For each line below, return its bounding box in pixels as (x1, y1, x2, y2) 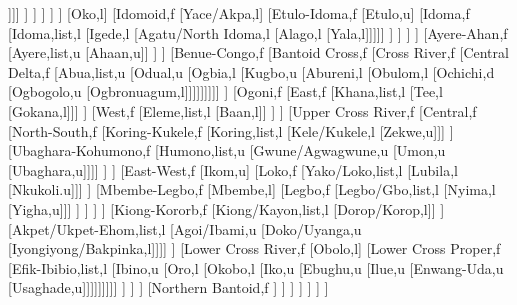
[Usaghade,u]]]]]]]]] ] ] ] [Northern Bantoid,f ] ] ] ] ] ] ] (8, 277, 329, 298)
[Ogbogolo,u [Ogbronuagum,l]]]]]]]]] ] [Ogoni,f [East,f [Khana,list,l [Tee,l (8, 81, 443, 102)
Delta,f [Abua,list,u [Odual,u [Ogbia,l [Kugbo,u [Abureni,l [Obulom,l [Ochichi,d (8, 61, 495, 82)
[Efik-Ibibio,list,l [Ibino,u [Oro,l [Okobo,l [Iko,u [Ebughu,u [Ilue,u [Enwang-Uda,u (8, 257, 504, 278)
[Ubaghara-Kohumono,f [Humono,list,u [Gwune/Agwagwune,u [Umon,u (8, 140, 446, 161)
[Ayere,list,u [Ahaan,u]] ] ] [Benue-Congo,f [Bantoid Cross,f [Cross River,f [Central (8, 42, 509, 63)
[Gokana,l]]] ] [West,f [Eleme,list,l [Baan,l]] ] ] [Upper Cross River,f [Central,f (8, 100, 477, 121)
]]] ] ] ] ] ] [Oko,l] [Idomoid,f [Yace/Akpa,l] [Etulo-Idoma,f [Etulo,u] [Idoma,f (8, 3, 470, 23)
